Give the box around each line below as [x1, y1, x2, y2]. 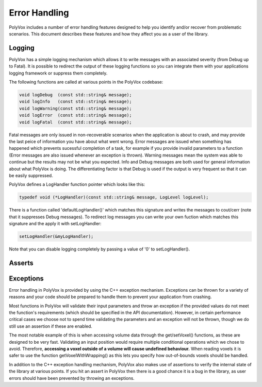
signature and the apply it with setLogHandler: [9, 221, 101, 227]
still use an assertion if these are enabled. [9, 323, 92, 329]
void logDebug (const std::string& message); [19, 92, 132, 97]
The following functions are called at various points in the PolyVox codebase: [9, 79, 164, 85]
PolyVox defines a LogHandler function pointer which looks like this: [9, 181, 146, 187]
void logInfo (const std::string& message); [19, 99, 132, 105]
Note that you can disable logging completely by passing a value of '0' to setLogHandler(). [9, 246, 190, 252]
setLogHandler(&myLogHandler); [19, 234, 94, 239]
